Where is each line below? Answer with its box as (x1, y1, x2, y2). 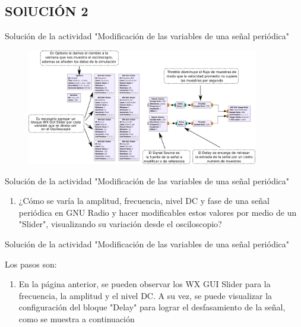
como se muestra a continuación (18, 312, 135, 325)
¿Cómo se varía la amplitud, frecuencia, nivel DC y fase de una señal (18, 194, 270, 207)
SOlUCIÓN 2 (5, 2, 88, 20)
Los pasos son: (5, 257, 57, 270)
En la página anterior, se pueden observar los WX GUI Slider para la (18, 278, 271, 290)
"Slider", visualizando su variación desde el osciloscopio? (18, 218, 222, 230)
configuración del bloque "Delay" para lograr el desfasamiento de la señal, (18, 301, 286, 313)
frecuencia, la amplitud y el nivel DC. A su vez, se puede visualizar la (18, 289, 273, 301)
